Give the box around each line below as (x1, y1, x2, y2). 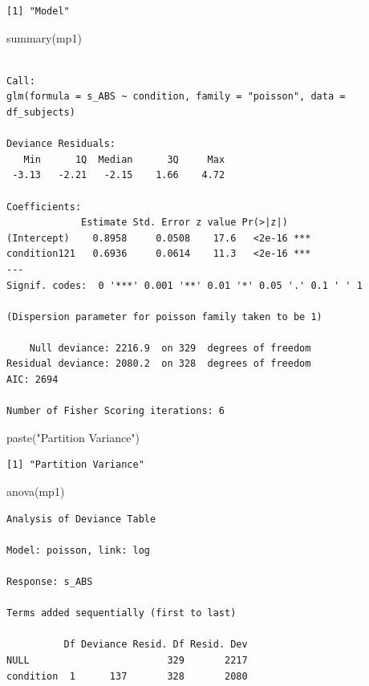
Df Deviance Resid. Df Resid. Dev (63, 639, 248, 651)
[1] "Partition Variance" (6, 459, 144, 471)
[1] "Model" (6, 6, 70, 17)
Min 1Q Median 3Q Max (23, 153, 225, 165)
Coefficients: (6, 201, 82, 213)
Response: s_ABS (6, 576, 93, 587)
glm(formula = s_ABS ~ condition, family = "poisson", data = (6, 91, 346, 103)
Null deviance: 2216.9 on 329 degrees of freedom (29, 342, 311, 354)
